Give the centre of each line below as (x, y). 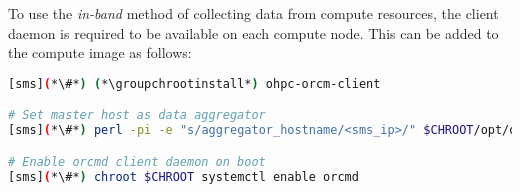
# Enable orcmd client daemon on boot (137, 161)
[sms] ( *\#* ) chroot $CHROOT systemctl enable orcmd (183, 176)
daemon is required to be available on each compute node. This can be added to (253, 32)
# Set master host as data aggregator (137, 115)
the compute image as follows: (100, 52)
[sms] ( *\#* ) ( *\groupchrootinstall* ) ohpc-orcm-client (194, 83)
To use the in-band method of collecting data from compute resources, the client (253, 13)
